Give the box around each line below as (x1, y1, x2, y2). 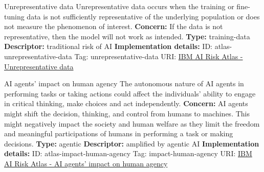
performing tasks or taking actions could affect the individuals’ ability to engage (4, 88, 256, 99)
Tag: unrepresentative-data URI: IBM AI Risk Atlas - (74, 51, 243, 61)
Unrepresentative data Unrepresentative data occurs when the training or (4, 1, 234, 11)
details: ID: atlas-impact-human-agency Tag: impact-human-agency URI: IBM (4, 148, 252, 159)
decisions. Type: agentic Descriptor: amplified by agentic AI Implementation (4, 138, 259, 149)
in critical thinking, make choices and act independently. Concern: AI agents (4, 98, 248, 109)
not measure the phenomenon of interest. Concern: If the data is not (4, 21, 223, 32)
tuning (4, 11, 25, 21)
